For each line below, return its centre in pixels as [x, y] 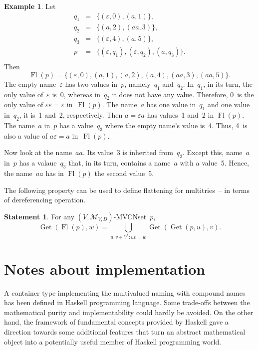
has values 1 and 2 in [180, 115]
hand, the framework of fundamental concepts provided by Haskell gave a [116, 322]
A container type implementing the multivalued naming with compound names [125, 292]
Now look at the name [38, 152]
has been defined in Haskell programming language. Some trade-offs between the [127, 302]
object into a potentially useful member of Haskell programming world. [113, 341]
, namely [137, 84]
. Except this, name [212, 152]
